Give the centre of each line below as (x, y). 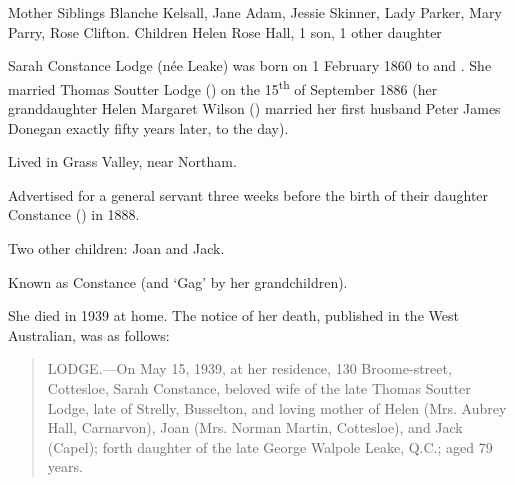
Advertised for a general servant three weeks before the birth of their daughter (248, 194)
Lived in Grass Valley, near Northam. (122, 161)
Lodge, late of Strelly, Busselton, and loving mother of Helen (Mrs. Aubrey (277, 407)
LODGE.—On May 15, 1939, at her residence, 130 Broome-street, (249, 368)
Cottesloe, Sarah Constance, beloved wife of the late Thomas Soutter (259, 387)
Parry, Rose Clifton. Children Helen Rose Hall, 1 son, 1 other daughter (225, 31)
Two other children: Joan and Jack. (116, 248)
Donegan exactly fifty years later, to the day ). (148, 127)
